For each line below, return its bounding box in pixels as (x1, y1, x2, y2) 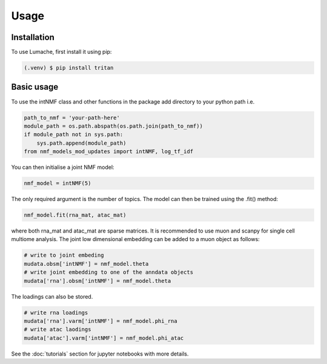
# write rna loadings (24, 309, 88, 316)
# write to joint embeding (24, 252, 104, 259)
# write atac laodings (24, 326, 91, 333)
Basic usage (11, 82, 59, 92)
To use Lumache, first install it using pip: (11, 48, 112, 56)
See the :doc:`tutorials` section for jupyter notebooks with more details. (11, 350, 189, 357)
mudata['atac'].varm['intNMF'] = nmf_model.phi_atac (24, 334, 184, 342)
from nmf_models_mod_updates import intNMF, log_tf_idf (24, 148, 194, 155)
